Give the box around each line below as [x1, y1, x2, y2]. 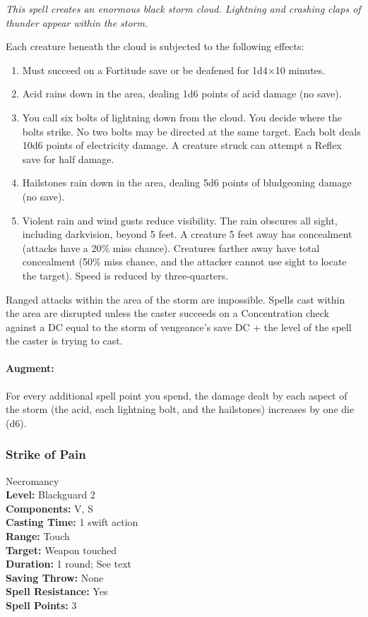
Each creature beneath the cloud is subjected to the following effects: [6, 39, 304, 54]
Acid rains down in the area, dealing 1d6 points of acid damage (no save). [22, 86, 342, 101]
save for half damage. [22, 151, 114, 166]
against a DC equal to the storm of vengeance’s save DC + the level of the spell [6, 319, 352, 334]
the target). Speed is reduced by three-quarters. [22, 268, 229, 282]
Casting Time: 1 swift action [6, 515, 138, 529]
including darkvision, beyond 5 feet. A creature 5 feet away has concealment [22, 227, 352, 241]
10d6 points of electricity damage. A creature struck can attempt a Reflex [22, 138, 342, 152]
